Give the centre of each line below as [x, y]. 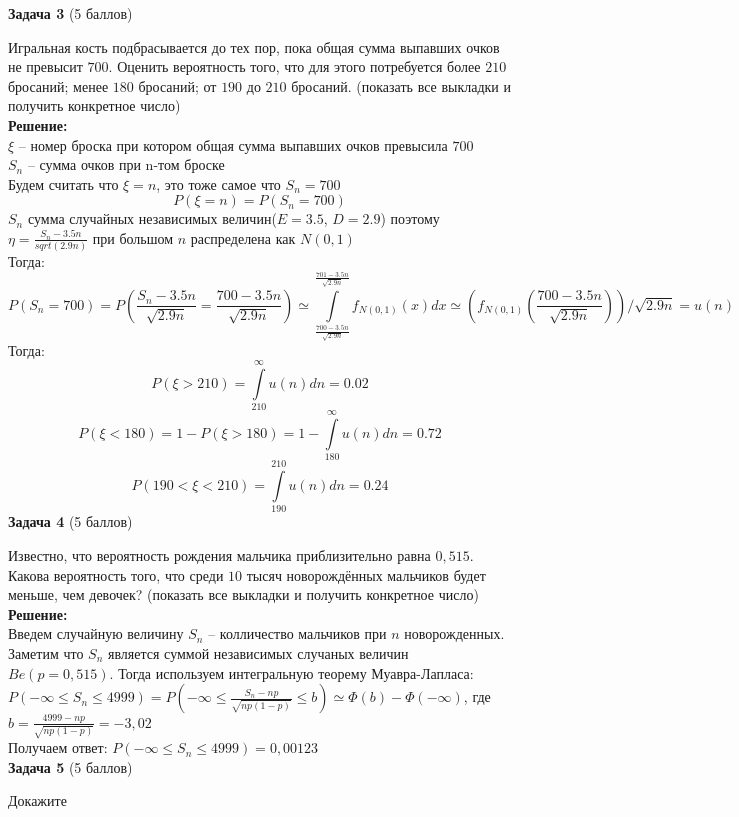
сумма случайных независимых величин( [152, 218]
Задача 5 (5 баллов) [70, 766]
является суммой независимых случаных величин [258, 653]
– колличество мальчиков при [297, 633]
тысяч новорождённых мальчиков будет [366, 574]
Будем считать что [63, 183]
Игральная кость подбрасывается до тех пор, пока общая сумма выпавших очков [254, 46]
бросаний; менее [58, 85]
